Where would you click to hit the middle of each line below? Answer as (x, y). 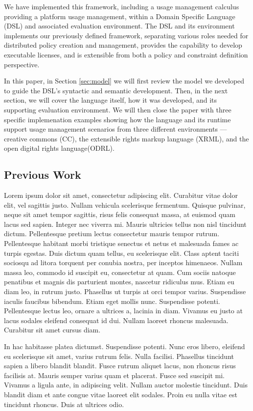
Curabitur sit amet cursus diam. (52, 330)
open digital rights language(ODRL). (59, 148)
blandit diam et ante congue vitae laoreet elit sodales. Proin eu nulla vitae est (121, 394)
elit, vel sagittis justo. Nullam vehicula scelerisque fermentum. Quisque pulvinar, (125, 205)
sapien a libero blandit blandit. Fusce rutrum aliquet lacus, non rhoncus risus (120, 366)
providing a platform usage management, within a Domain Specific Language (120, 16)
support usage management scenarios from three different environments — (115, 129)
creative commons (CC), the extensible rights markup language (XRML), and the (126, 138)
